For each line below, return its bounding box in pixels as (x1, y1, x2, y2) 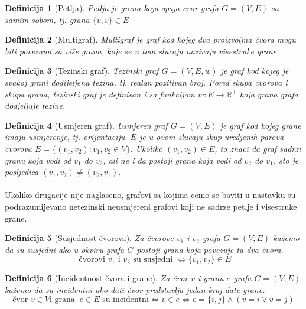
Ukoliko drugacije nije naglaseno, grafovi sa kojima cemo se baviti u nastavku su (5, 188, 296, 201)
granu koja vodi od (5, 154, 71, 166)
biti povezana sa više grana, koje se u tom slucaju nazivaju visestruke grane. (5, 44, 279, 57)
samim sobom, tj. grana (5, 13, 90, 25)
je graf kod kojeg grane (220, 119, 301, 131)
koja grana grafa (239, 87, 298, 100)
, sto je (273, 154, 299, 166)
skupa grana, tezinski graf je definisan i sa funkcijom (5, 87, 196, 100)
